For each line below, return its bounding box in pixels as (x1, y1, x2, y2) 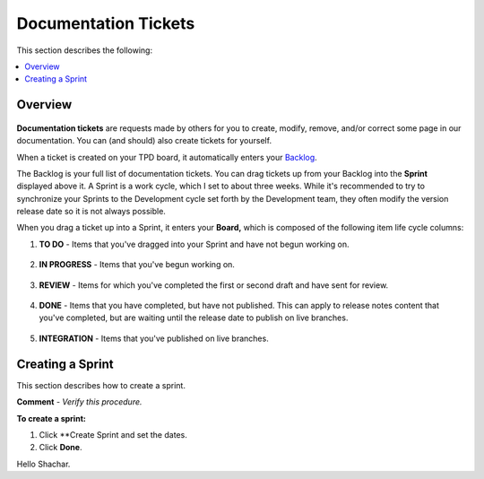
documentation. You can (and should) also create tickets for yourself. (16, 135, 272, 146)
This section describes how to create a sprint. (16, 379, 186, 390)
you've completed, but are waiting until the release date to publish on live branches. (39, 312, 349, 323)
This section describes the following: (16, 45, 152, 56)
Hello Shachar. (16, 458, 71, 469)
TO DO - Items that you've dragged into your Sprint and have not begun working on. (39, 239, 350, 249)
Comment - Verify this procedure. (16, 396, 143, 407)
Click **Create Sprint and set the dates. (39, 429, 187, 440)
